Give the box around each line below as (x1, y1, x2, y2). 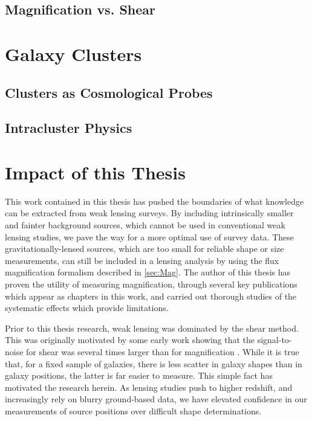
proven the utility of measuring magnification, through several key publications (5, 278, 297, 290)
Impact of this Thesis (5, 159, 186, 184)
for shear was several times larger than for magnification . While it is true (26, 345, 299, 358)
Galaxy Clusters (5, 41, 142, 66)
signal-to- (257, 333, 292, 346)
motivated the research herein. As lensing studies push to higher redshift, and (5, 381, 293, 393)
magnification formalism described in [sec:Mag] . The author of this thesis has (5, 266, 291, 278)
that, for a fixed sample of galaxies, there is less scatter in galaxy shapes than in (5, 357, 302, 370)
